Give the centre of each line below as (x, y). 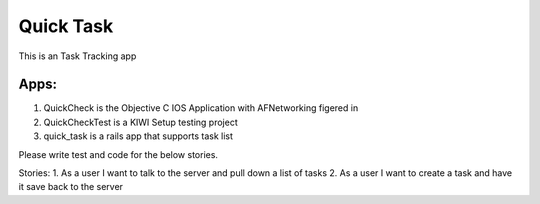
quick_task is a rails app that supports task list (138, 136)
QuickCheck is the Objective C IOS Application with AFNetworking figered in (201, 108)
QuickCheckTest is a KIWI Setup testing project (141, 122)
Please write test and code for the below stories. (118, 154)
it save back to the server (71, 187)
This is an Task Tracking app (77, 56)
